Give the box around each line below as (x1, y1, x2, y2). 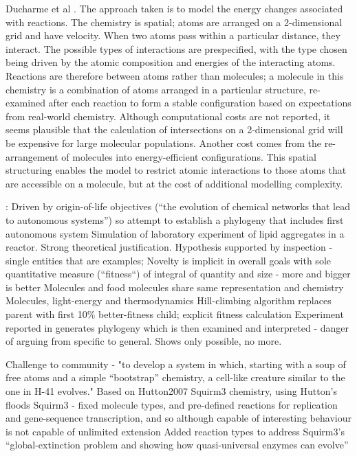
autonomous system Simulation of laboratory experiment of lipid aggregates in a (6, 226, 345, 240)
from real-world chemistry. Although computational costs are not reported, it (6, 109, 331, 123)
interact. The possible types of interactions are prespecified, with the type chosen (6, 41, 347, 56)
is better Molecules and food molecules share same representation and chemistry (6, 280, 344, 294)
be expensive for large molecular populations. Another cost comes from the (6, 135, 321, 150)
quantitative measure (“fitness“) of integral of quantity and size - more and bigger (6, 266, 351, 281)
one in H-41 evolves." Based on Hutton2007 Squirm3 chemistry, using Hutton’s (6, 384, 337, 398)
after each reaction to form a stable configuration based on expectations (48, 95, 351, 110)
